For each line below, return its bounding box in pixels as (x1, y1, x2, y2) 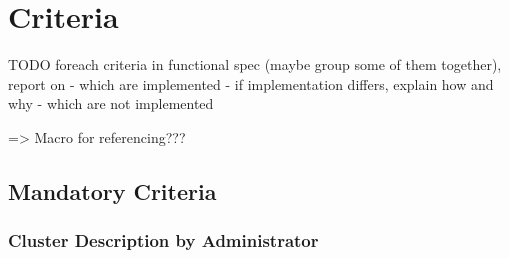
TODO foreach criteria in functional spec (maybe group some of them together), (8, 54, 502, 75)
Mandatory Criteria (8, 175, 217, 206)
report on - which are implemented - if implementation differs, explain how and (8, 73, 494, 94)
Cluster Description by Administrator (8, 228, 319, 253)
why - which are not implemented (8, 93, 214, 114)
